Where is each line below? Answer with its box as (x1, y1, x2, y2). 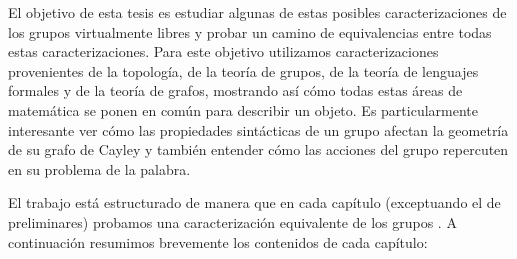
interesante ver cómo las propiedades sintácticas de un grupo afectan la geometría (8, 119, 509, 140)
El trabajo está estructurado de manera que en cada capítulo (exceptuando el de (8, 192, 501, 213)
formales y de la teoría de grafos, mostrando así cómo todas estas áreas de (8, 80, 463, 101)
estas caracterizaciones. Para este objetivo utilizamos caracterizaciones (8, 41, 439, 62)
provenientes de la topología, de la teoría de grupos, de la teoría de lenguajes (8, 60, 479, 81)
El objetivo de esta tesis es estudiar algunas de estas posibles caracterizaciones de (8, 2, 507, 22)
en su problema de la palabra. (8, 158, 191, 179)
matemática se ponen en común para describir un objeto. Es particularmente (8, 99, 479, 120)
